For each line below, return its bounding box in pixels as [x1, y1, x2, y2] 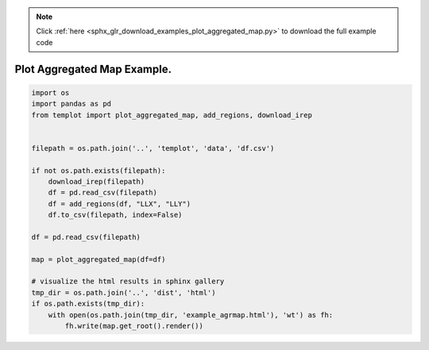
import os [31, 88, 70, 97]
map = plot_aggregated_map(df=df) [31, 255, 166, 263]
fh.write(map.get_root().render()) [64, 321, 204, 330]
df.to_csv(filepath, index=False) [48, 210, 183, 220]
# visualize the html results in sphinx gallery [31, 277, 225, 286]
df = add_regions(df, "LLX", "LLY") [48, 199, 191, 208]
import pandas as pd [31, 99, 111, 109]
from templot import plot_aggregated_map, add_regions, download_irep [31, 110, 313, 119]
